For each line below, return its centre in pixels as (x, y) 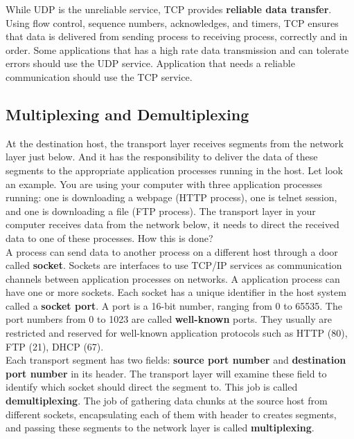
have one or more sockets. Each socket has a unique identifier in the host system (176, 292)
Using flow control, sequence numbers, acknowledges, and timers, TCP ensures (172, 22)
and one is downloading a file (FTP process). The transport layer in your (161, 211)
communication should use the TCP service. (99, 76)
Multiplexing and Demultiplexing (127, 114)
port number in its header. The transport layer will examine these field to (166, 373)
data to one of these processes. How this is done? (109, 237)
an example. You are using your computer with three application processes (164, 184)
